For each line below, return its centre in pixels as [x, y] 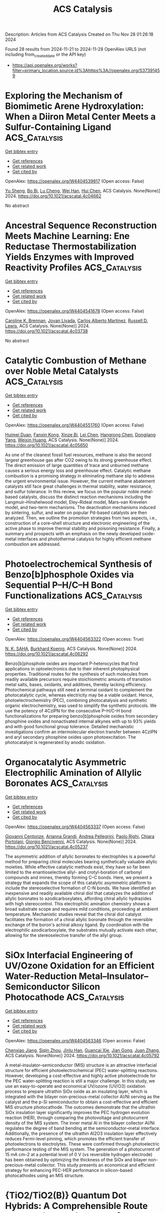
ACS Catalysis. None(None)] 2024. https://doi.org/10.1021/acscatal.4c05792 [82, 1055]
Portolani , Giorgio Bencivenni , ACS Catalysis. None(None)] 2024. [71, 841]
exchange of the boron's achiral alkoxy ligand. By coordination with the [77, 925]
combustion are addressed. [33, 544]
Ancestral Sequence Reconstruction [81, 226]
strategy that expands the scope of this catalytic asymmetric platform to [78, 883]
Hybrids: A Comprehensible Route [76, 1206]
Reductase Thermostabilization [71, 247]
